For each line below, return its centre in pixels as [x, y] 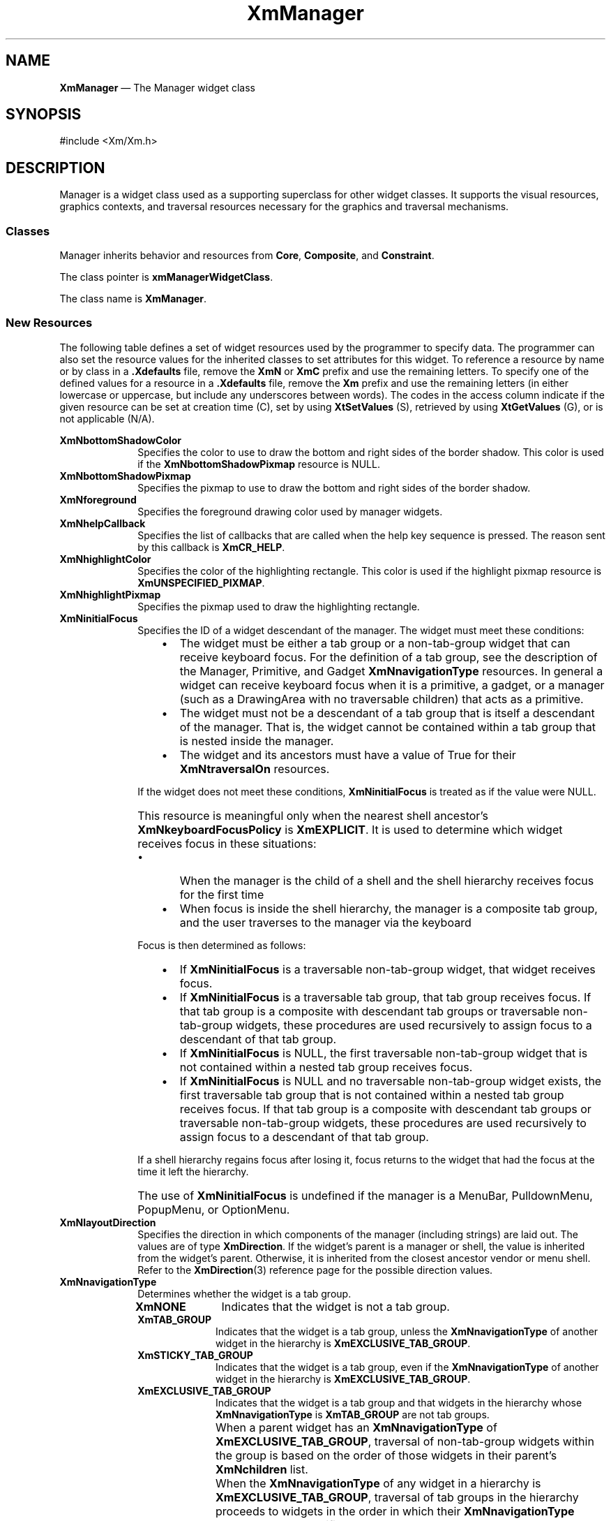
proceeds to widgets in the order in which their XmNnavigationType [395, 1511]
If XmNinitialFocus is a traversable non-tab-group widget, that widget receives [387, 969]
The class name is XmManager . [133, 299]
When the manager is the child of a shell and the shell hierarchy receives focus [387, 880]
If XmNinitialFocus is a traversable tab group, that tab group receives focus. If [385, 997]
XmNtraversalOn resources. [255, 769]
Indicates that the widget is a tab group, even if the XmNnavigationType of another [407, 1367]
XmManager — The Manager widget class [158, 87]
